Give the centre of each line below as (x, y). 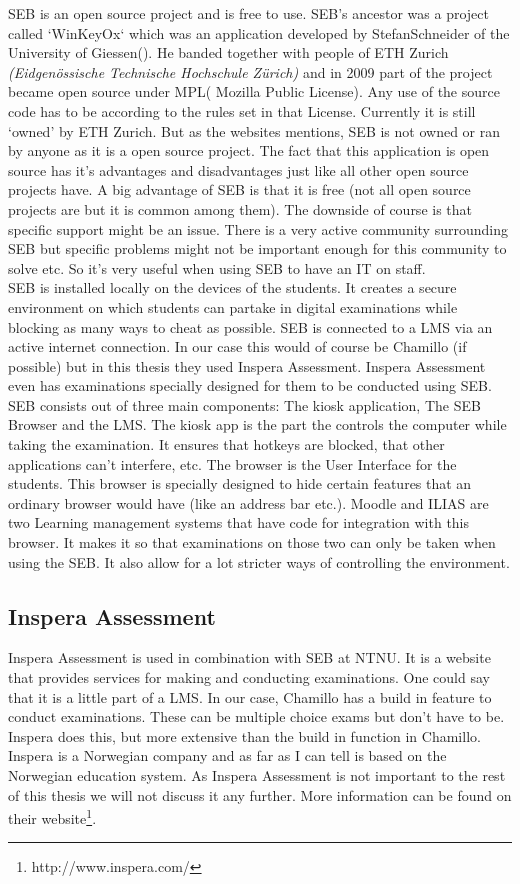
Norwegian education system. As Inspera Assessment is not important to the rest (257, 774)
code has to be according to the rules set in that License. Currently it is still (242, 110)
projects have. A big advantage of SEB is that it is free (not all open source (239, 189)
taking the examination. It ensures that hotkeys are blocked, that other (226, 444)
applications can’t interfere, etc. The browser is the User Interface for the (232, 463)
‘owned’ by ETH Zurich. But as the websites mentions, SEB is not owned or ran (254, 130)
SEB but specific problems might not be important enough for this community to (257, 248)
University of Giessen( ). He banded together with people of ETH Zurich (228, 52)
